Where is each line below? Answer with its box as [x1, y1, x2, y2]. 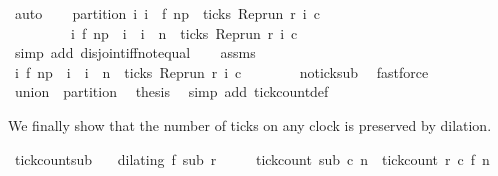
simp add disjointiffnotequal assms [14, 42, 256, 63]
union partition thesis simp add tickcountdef [14, 81, 329, 102]
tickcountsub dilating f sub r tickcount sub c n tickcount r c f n [14, 148, 490, 169]
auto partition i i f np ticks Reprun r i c [14, 3, 320, 23]
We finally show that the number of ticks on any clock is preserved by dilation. [8, 114, 492, 135]
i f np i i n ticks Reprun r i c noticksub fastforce [14, 61, 429, 82]
